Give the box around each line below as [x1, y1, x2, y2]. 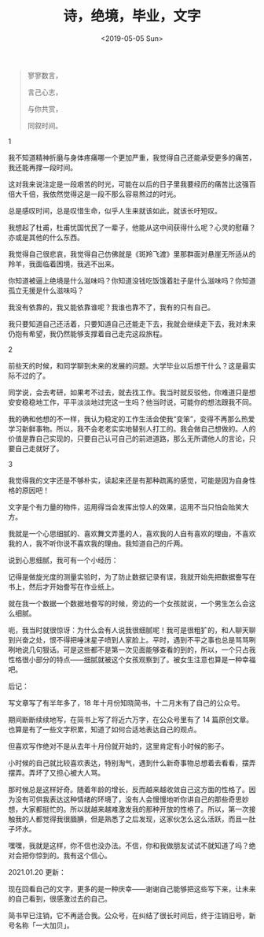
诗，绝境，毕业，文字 [62, 7, 201, 25]
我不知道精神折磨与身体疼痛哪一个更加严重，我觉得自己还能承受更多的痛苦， [8, 153, 256, 162]
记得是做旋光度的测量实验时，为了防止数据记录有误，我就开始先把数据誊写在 [8, 572, 256, 581]
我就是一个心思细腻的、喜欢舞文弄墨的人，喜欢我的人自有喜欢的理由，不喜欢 [8, 528, 256, 538]
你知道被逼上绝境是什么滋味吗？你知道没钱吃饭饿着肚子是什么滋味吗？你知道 [8, 276, 256, 285]
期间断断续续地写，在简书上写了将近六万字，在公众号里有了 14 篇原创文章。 [8, 714, 254, 724]
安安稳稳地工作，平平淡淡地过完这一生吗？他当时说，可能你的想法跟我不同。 [8, 397, 256, 406]
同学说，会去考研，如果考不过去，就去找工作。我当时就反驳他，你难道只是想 [8, 387, 256, 397]
